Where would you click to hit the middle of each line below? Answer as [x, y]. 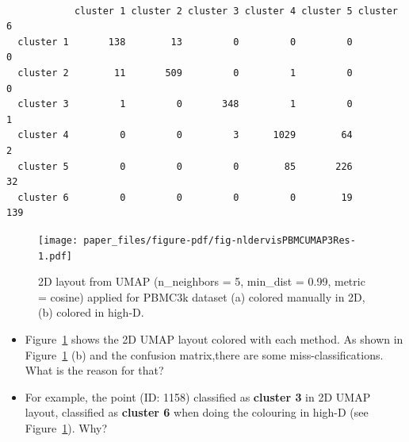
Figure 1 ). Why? [66, 427]
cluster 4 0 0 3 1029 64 [185, 135]
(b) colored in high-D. [91, 312]
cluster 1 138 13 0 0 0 [185, 42]
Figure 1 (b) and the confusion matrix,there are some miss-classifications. [204, 354]
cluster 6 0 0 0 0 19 [185, 197]
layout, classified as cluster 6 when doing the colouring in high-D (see [197, 412]
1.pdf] [55, 256]
